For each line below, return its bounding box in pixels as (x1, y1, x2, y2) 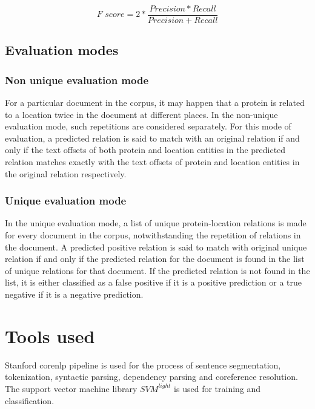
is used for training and (174, 382, 261, 394)
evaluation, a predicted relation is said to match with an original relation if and (5, 131, 300, 144)
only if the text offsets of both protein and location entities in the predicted (5, 143, 286, 156)
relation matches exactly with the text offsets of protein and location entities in (5, 155, 300, 168)
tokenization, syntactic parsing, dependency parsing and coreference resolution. (5, 370, 298, 383)
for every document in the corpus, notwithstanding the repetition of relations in (5, 229, 301, 241)
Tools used (5, 323, 95, 348)
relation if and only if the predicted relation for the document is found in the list (5, 252, 305, 265)
